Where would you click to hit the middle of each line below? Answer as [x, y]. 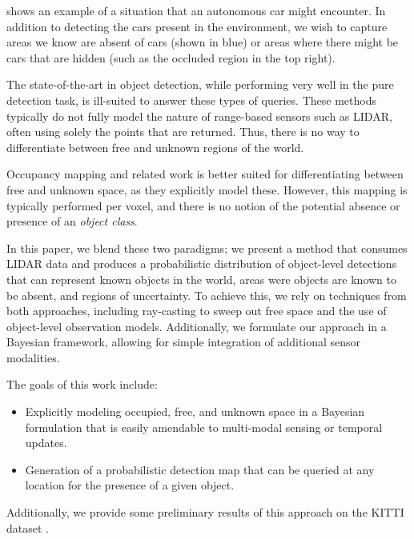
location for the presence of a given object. [130, 485]
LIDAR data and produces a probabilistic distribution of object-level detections [202, 264]
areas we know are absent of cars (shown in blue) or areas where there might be [203, 42]
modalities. [33, 357]
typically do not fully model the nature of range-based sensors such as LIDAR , [199, 116]
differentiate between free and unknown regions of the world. [155, 147]
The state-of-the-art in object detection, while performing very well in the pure [200, 84]
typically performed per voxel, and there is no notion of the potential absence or [203, 205]
